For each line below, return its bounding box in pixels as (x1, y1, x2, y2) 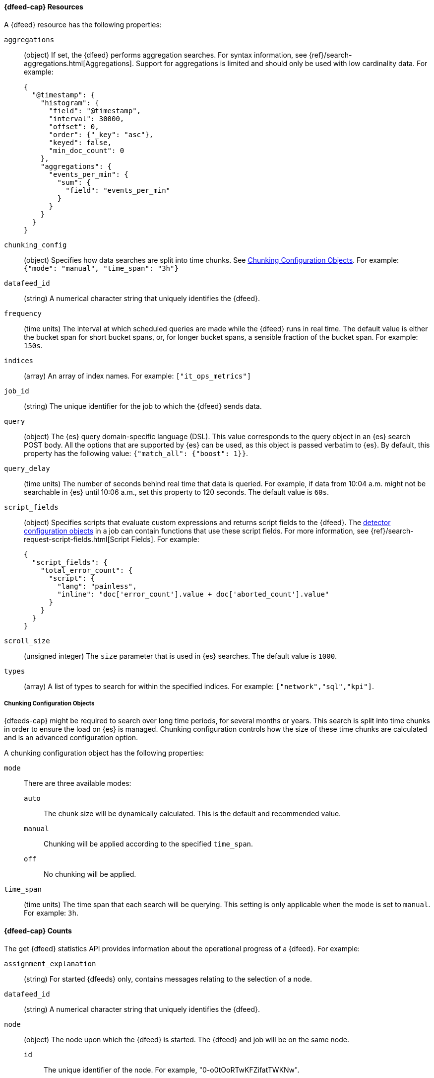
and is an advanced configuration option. (4, 733, 138, 742)
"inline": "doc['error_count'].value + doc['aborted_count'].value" (57, 590, 329, 598)
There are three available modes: (24, 779, 131, 788)
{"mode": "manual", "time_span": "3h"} (24, 264, 179, 272)
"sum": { (57, 178, 91, 186)
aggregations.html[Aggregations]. (24, 59, 134, 68)
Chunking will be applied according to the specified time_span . (44, 840, 253, 848)
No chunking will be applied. (44, 870, 136, 879)
